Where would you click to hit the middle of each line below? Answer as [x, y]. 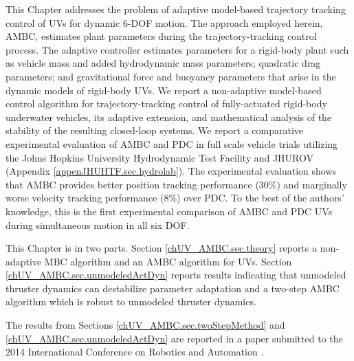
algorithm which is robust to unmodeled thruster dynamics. [131, 302]
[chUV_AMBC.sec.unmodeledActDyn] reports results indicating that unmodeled [176, 275]
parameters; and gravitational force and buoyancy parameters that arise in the [171, 76]
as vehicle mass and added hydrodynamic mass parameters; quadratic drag [163, 63]
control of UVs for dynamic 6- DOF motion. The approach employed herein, [164, 22]
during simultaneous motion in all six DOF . [98, 225]
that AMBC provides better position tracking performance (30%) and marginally [176, 184]
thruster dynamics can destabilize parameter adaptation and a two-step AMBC [173, 288]
